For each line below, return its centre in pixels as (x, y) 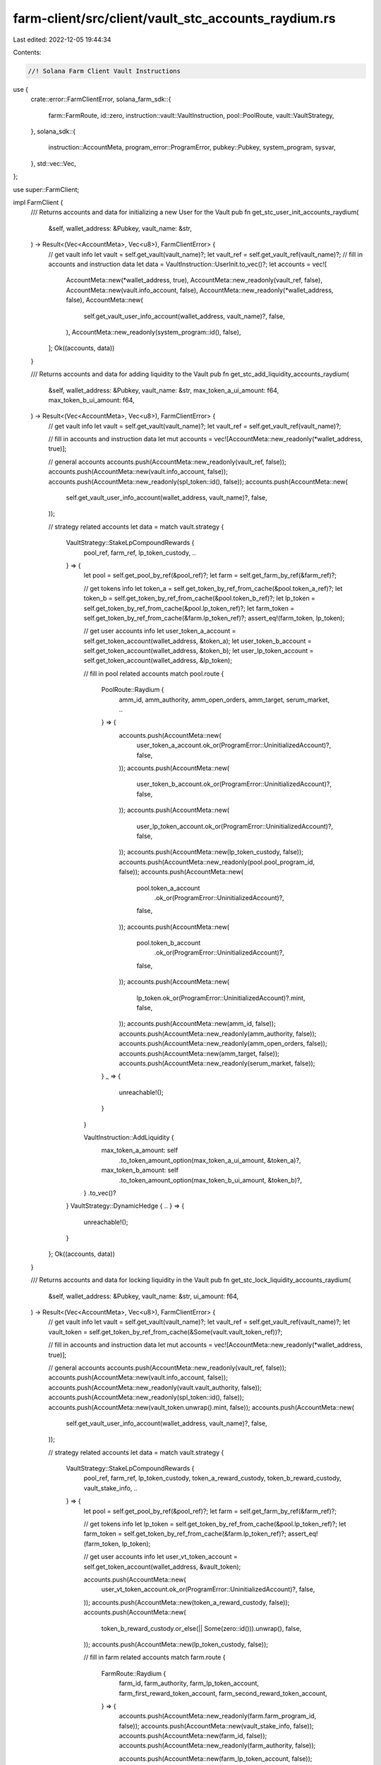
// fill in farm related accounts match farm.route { (155, 1657)
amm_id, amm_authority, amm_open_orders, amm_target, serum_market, (224, 700)
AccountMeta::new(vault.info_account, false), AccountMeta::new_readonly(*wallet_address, (200, 290)
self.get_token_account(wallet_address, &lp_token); (158, 661)
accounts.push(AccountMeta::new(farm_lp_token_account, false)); (216, 1759)
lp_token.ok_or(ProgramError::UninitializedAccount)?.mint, (221, 998)
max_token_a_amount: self (140, 1150)
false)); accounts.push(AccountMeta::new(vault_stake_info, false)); (216, 1725)
